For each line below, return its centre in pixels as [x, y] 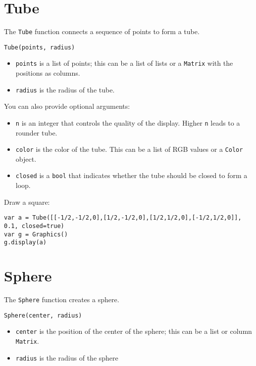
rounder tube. [36, 132]
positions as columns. [48, 73]
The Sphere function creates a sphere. [62, 299]
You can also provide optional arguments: [67, 106]
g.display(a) [25, 243]
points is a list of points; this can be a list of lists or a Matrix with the [124, 63]
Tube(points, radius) [40, 47]
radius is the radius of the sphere [67, 357]
